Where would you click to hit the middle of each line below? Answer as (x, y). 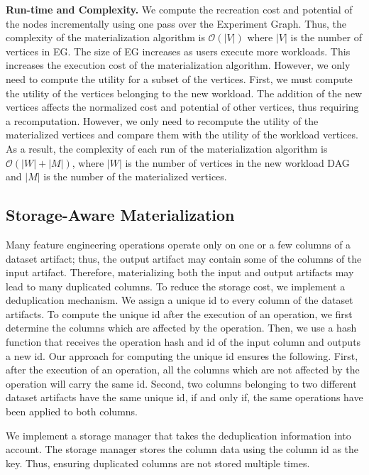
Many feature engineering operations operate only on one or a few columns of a (178, 244)
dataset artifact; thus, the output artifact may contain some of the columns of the (184, 258)
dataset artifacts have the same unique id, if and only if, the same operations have (184, 397)
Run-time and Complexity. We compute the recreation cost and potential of (179, 9)
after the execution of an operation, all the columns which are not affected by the (183, 370)
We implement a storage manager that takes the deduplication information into (178, 435)
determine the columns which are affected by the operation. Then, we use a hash (181, 328)
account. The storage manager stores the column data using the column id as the (182, 449)
